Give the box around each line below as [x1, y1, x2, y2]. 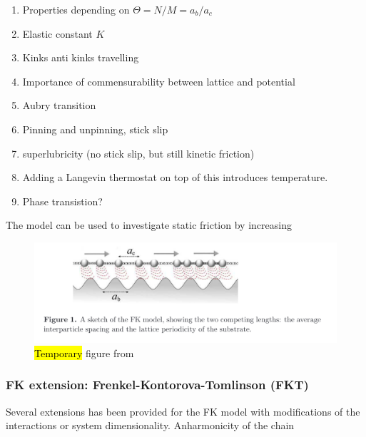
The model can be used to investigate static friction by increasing [6, 217, 292, 232]
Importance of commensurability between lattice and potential [22, 73, 295, 88]
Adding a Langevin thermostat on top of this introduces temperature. [22, 170, 328, 185]
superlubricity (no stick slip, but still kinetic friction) [22, 145, 255, 160]
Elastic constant [22, 26, 93, 41]
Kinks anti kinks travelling [22, 50, 139, 65]
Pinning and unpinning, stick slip [22, 121, 168, 136]
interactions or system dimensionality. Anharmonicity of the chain [6, 418, 295, 433]
